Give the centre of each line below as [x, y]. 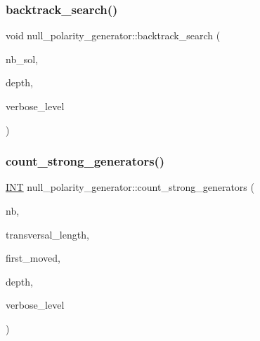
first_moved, [33, 258]
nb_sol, [22, 59]
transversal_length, [47, 234]
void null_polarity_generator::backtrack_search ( [113, 35]
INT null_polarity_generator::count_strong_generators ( [130, 187]
